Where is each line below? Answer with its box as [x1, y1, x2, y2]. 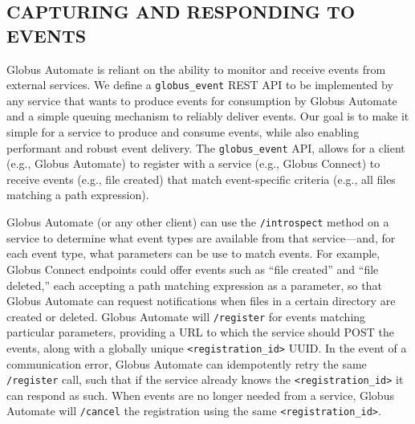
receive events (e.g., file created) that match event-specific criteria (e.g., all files [6, 170, 396, 187]
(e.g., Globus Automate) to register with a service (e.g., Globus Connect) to [6, 155, 380, 172]
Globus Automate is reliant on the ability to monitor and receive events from [6, 60, 386, 77]
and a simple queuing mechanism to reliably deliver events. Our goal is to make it [6, 108, 409, 124]
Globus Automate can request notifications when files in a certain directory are [6, 292, 396, 309]
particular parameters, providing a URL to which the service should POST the [6, 324, 394, 340]
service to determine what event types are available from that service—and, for [6, 229, 396, 246]
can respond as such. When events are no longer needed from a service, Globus [6, 386, 394, 403]
